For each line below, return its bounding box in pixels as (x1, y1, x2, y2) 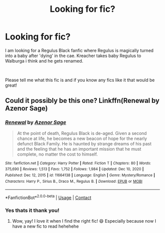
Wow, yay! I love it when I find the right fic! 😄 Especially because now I (12, 218, 156, 224)
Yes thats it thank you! (5, 207, 60, 214)
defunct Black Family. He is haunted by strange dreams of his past (17, 140, 152, 146)
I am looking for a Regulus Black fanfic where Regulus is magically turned (5, 47, 154, 53)
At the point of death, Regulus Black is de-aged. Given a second (17, 130, 147, 136)
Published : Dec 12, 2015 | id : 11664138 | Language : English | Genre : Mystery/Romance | (5, 172, 156, 178)
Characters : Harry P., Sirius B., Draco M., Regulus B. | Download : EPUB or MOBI (5, 179, 142, 184)
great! (5, 82, 17, 88)
